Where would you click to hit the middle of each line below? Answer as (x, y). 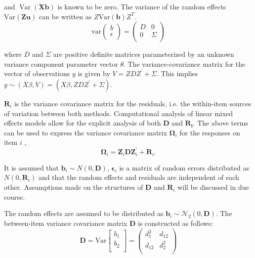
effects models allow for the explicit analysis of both (83, 123)
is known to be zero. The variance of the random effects (142, 6)
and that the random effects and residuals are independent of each (139, 177)
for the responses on (210, 132)
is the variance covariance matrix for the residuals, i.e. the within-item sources (133, 103)
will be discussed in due (213, 187)
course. (15, 196)
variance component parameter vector (61, 64)
